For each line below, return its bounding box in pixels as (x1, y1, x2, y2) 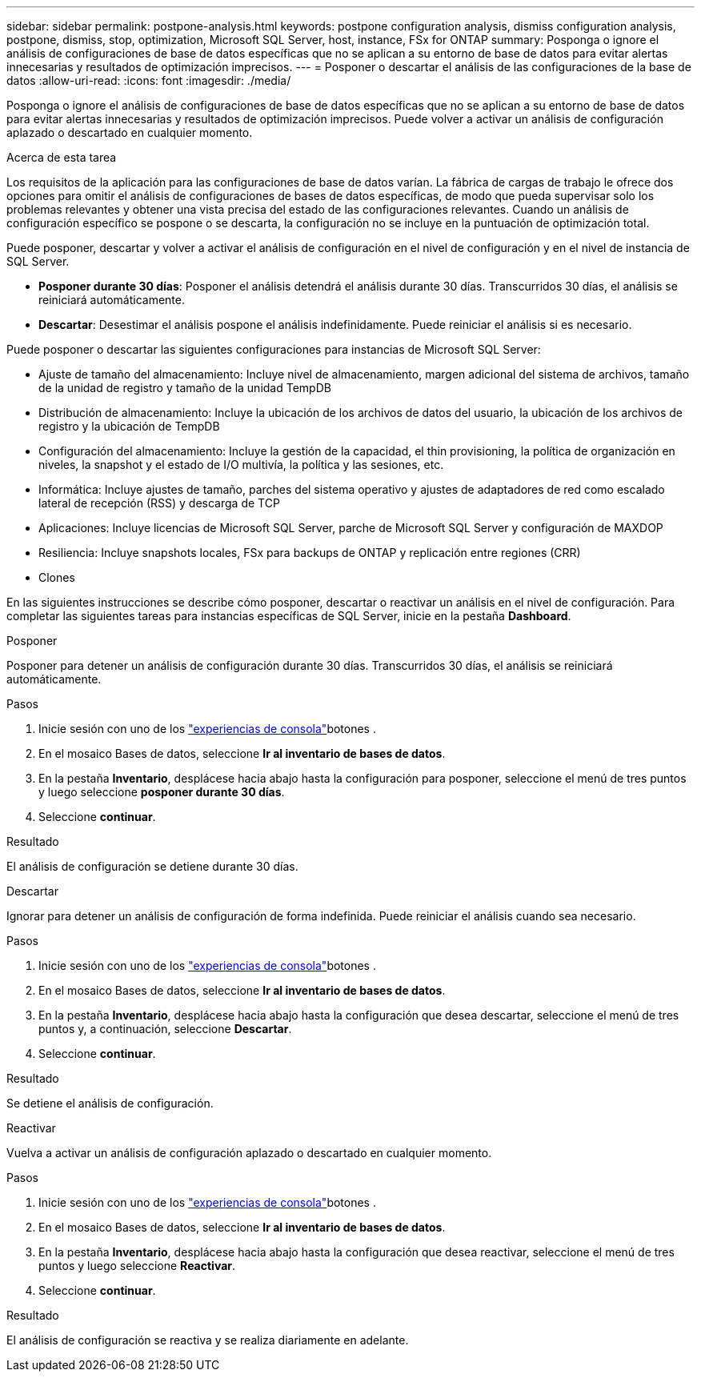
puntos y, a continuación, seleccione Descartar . (38, 1022, 292, 1036)
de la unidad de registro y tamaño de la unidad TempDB (38, 381, 331, 395)
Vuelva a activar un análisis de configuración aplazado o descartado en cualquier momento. (6, 1146, 492, 1160)
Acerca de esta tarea (6, 150, 117, 164)
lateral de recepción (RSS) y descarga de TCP (38, 496, 280, 510)
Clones (38, 571, 75, 584)
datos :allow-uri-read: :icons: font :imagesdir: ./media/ (6, 74, 291, 87)
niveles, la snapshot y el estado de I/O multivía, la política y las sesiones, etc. (38, 458, 444, 471)
